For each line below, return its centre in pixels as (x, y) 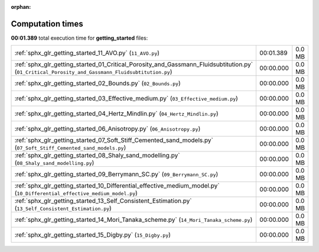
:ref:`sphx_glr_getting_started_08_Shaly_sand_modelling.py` (97, 156)
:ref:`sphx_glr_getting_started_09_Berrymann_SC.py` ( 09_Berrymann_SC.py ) (116, 175)
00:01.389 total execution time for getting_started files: (79, 38)
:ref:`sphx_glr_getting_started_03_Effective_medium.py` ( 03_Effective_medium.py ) (126, 99)
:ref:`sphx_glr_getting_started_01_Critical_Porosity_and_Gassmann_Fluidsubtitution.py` (134, 64)
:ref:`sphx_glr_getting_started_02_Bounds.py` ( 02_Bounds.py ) (97, 83)
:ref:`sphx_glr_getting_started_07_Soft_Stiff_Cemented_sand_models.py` (114, 140)
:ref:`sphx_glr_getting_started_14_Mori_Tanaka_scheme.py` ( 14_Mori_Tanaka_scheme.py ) (134, 220)
